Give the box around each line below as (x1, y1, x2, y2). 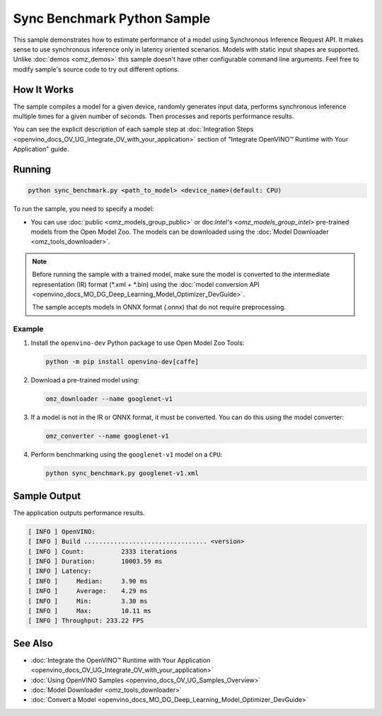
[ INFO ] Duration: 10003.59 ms (28, 557, 163, 565)
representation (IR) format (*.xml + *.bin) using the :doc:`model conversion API (32, 280, 260, 288)
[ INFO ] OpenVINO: (28, 528, 95, 535)
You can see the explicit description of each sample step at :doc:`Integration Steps (13, 125, 254, 134)
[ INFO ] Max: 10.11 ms (28, 606, 151, 615)
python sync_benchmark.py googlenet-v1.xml (45, 470, 199, 477)
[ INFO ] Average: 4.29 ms (28, 587, 148, 595)
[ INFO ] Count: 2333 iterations (28, 547, 178, 555)
